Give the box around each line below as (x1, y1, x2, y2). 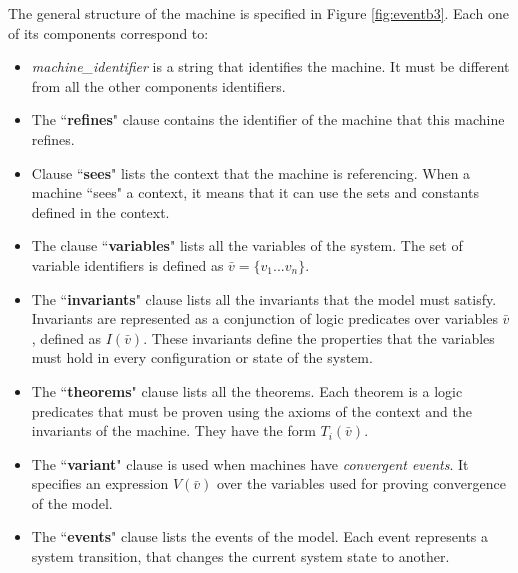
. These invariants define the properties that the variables (143, 327, 495, 348)
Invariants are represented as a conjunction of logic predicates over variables (31, 308, 498, 329)
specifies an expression (31, 473, 169, 494)
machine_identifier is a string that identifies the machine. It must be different (31, 56, 510, 77)
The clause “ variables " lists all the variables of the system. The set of (31, 235, 463, 256)
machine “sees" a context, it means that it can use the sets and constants (31, 182, 479, 203)
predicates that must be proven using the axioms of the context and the (31, 400, 472, 421)
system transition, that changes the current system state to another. (31, 546, 450, 567)
